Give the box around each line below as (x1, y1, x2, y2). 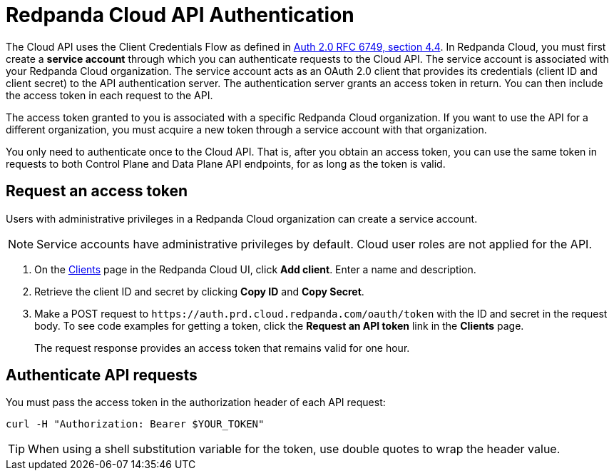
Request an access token (6, 182, 188, 201)
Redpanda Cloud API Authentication (6, 3, 354, 27)
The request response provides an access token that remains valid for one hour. (34, 341, 410, 354)
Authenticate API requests (6, 366, 198, 385)
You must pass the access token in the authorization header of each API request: (6, 396, 386, 409)
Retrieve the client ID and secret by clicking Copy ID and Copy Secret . (34, 285, 364, 298)
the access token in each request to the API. (6, 88, 213, 101)
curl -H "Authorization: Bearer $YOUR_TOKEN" (6, 418, 265, 430)
